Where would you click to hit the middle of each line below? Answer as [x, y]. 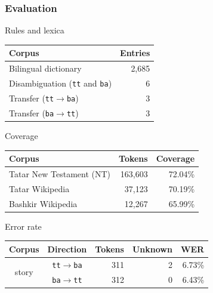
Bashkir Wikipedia [43, 203]
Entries [135, 53]
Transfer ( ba [32, 112]
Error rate [23, 226]
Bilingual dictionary [45, 68]
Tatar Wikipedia [39, 188]
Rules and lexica [35, 30]
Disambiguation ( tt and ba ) [61, 83]
